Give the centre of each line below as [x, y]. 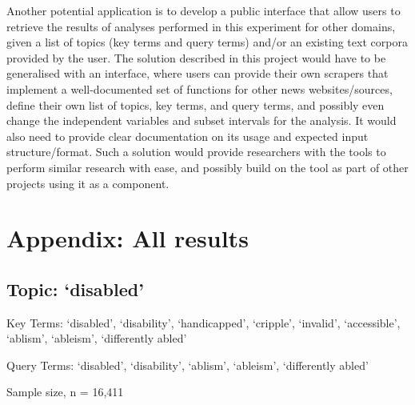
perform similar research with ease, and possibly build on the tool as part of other [207, 167]
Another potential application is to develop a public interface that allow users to [204, 10]
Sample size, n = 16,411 [65, 392]
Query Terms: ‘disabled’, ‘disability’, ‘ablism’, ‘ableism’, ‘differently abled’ [188, 365]
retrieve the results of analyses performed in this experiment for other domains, [201, 26]
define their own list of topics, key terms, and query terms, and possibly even [196, 104]
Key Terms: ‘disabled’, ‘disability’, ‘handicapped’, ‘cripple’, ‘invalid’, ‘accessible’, [204, 322]
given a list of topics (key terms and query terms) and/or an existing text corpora [207, 42]
